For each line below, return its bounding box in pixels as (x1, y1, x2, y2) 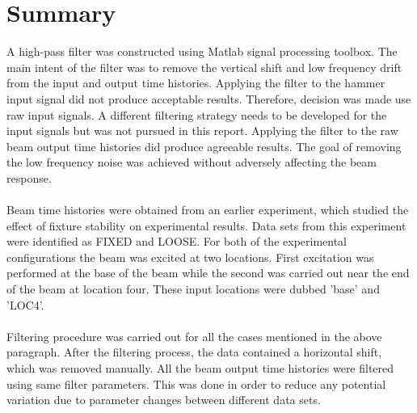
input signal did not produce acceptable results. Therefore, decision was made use (6, 90, 411, 107)
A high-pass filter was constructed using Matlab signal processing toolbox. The (6, 43, 398, 60)
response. (6, 169, 52, 186)
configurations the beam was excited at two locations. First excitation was (6, 248, 374, 265)
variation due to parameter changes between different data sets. (6, 391, 321, 408)
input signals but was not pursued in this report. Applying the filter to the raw (6, 122, 398, 139)
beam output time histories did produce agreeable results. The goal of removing (6, 137, 402, 154)
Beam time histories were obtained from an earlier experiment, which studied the (6, 201, 409, 218)
